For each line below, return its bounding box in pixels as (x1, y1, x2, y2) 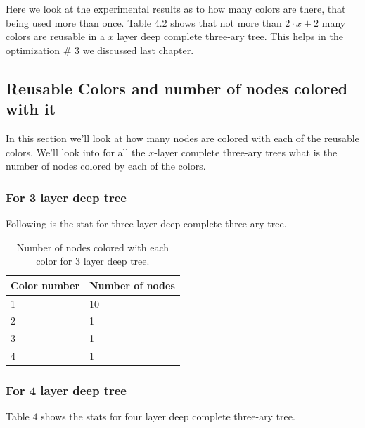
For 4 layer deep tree (6, 382, 127, 399)
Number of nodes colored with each (16, 239, 169, 254)
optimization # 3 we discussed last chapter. (6, 42, 194, 57)
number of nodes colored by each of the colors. (6, 158, 206, 173)
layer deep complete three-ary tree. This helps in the (117, 29, 343, 44)
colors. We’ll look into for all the (6, 144, 146, 159)
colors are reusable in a (6, 29, 105, 44)
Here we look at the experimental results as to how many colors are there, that (6, 1, 346, 15)
